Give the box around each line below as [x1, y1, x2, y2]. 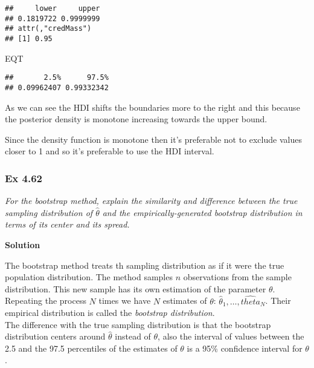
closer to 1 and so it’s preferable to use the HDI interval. [5, 145, 214, 157]
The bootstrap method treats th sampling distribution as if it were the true [5, 258, 284, 271]
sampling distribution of [5, 206, 93, 218]
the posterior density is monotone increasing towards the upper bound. [5, 113, 268, 125]
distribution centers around [5, 330, 106, 343]
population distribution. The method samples [5, 271, 173, 283]
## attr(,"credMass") [5, 24, 92, 33]
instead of [115, 330, 151, 343]
